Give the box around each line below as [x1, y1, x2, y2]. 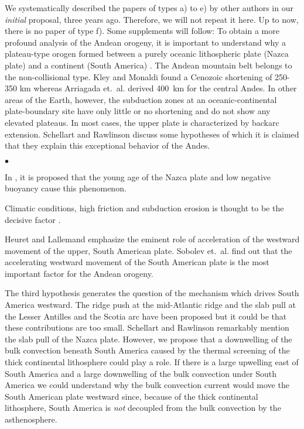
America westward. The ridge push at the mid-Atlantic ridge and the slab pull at [5, 298, 296, 311]
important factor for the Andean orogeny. [5, 267, 153, 279]
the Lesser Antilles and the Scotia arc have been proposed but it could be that [5, 310, 287, 322]
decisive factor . [5, 213, 61, 225]
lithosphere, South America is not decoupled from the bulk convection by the [5, 401, 281, 414]
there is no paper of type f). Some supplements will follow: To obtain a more [5, 25, 279, 37]
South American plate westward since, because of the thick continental [5, 390, 258, 402]
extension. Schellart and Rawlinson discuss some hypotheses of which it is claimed [5, 128, 299, 140]
